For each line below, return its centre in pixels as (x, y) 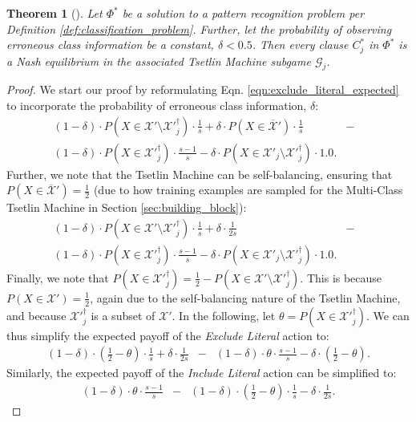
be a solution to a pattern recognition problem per (243, 13)
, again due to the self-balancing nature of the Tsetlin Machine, (245, 297)
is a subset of (123, 315)
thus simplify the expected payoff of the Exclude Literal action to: (168, 335)
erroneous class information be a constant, (110, 45)
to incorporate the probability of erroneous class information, (157, 105)
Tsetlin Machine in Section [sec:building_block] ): (127, 207)
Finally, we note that (58, 277)
